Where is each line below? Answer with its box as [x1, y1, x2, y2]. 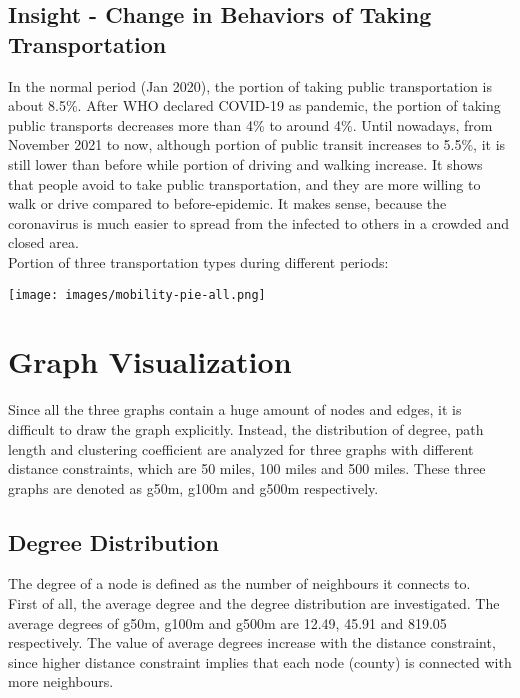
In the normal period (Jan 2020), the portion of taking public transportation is [8, 75, 493, 96]
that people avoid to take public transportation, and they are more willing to [8, 173, 481, 194]
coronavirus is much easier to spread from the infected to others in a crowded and [8, 212, 510, 233]
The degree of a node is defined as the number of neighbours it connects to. [8, 573, 471, 594]
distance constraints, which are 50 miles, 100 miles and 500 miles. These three [8, 458, 486, 479]
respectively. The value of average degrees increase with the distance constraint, [8, 632, 496, 653]
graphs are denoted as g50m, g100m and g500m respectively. [8, 477, 379, 498]
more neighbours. [8, 671, 114, 692]
